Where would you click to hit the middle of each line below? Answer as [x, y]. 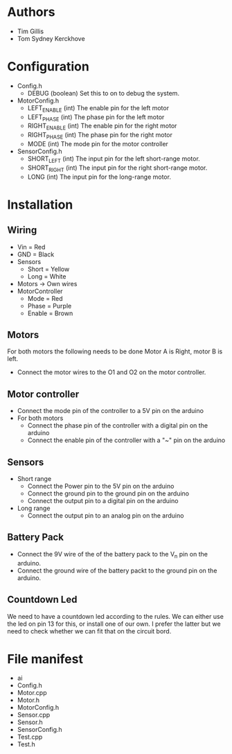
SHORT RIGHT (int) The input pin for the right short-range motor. [117, 168]
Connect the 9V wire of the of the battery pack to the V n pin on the [112, 555]
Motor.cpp [32, 693]
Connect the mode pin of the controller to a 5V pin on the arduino [110, 411]
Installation [40, 204]
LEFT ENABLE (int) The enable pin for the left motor [98, 108]
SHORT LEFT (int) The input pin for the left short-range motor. [114, 159]
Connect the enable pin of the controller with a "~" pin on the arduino [126, 440]
